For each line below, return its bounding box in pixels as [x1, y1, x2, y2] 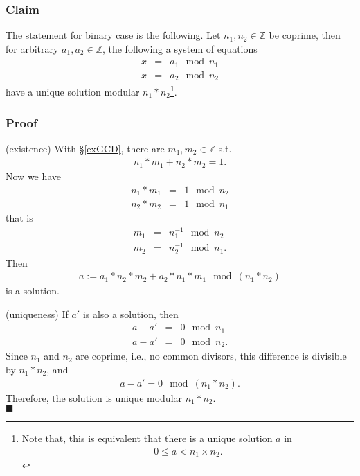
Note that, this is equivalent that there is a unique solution [21, 431, 273, 446]
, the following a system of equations [102, 41, 258, 55]
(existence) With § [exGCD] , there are [6, 141, 165, 155]
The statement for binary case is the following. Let [6, 28, 221, 42]
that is [6, 211, 33, 225]
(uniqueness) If [6, 306, 69, 321]
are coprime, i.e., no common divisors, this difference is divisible [75, 349, 347, 363]
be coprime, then [269, 28, 341, 42]
